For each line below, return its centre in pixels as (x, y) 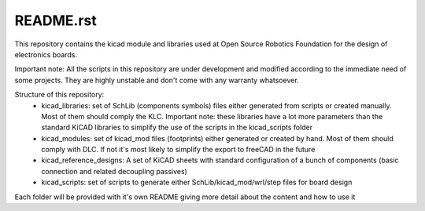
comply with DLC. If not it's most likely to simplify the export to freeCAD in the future (178, 150)
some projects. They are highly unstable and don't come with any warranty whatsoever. (157, 80)
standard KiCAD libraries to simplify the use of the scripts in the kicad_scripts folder (177, 127)
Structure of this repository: (59, 95)
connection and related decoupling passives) (115, 171)
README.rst (56, 20)
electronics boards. (46, 54)
